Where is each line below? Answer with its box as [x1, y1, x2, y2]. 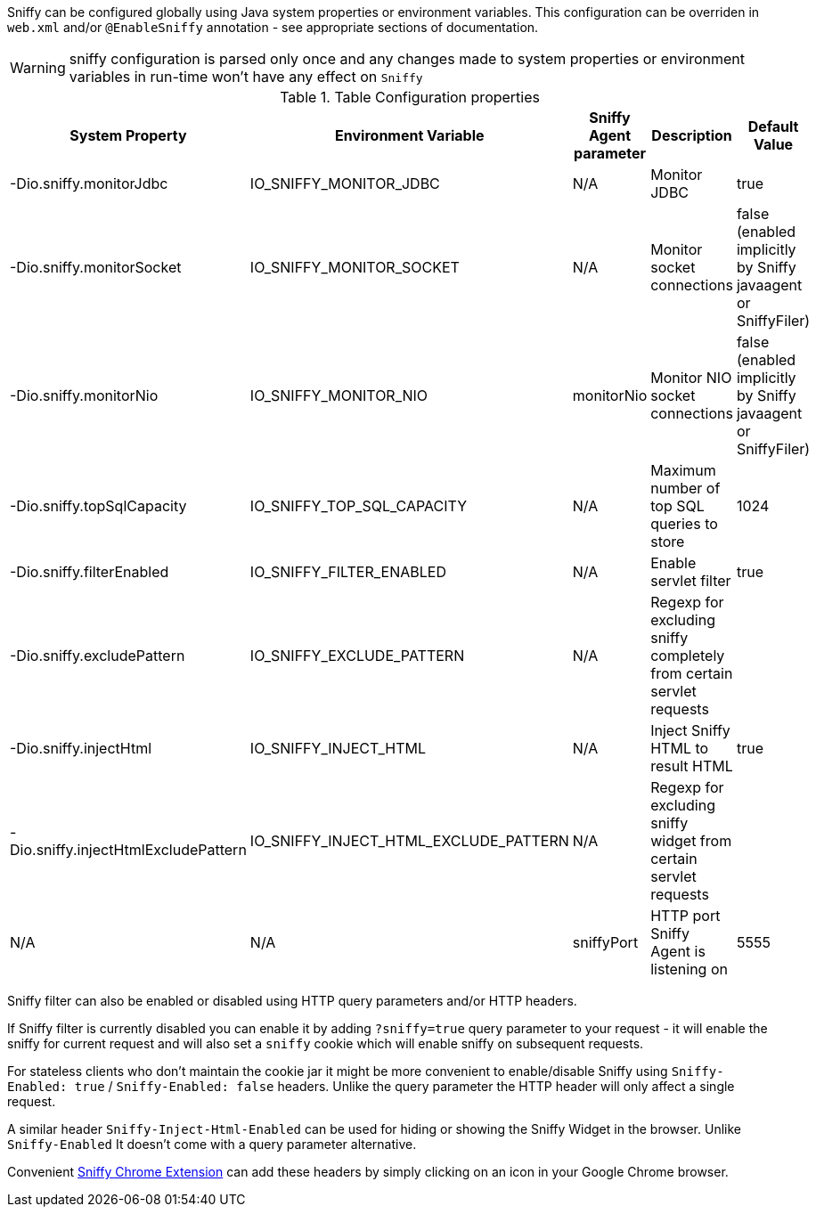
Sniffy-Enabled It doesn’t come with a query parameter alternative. [7, 1137, 417, 1152]
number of [650, 479, 721, 497]
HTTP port [650, 907, 721, 925]
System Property [69, 126, 187, 144]
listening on [650, 960, 728, 978]
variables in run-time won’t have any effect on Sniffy [69, 68, 423, 86]
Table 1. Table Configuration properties [280, 88, 540, 106]
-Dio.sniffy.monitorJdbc [10, 175, 168, 192]
